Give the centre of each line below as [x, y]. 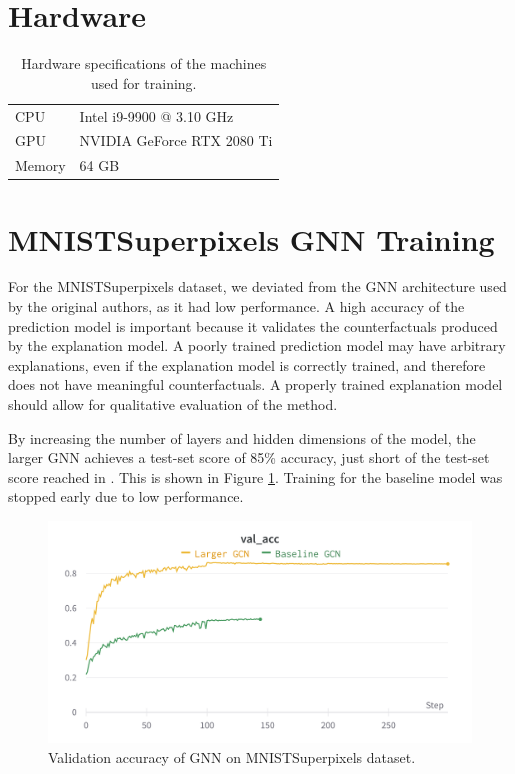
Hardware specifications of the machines [144, 63]
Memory [40, 165]
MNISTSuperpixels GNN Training [251, 238]
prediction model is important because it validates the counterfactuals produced [253, 325]
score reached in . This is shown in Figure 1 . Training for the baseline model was [255, 476]
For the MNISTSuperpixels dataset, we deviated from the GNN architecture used [257, 286]
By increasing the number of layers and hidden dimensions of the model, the [242, 437]
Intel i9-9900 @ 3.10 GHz [156, 115]
